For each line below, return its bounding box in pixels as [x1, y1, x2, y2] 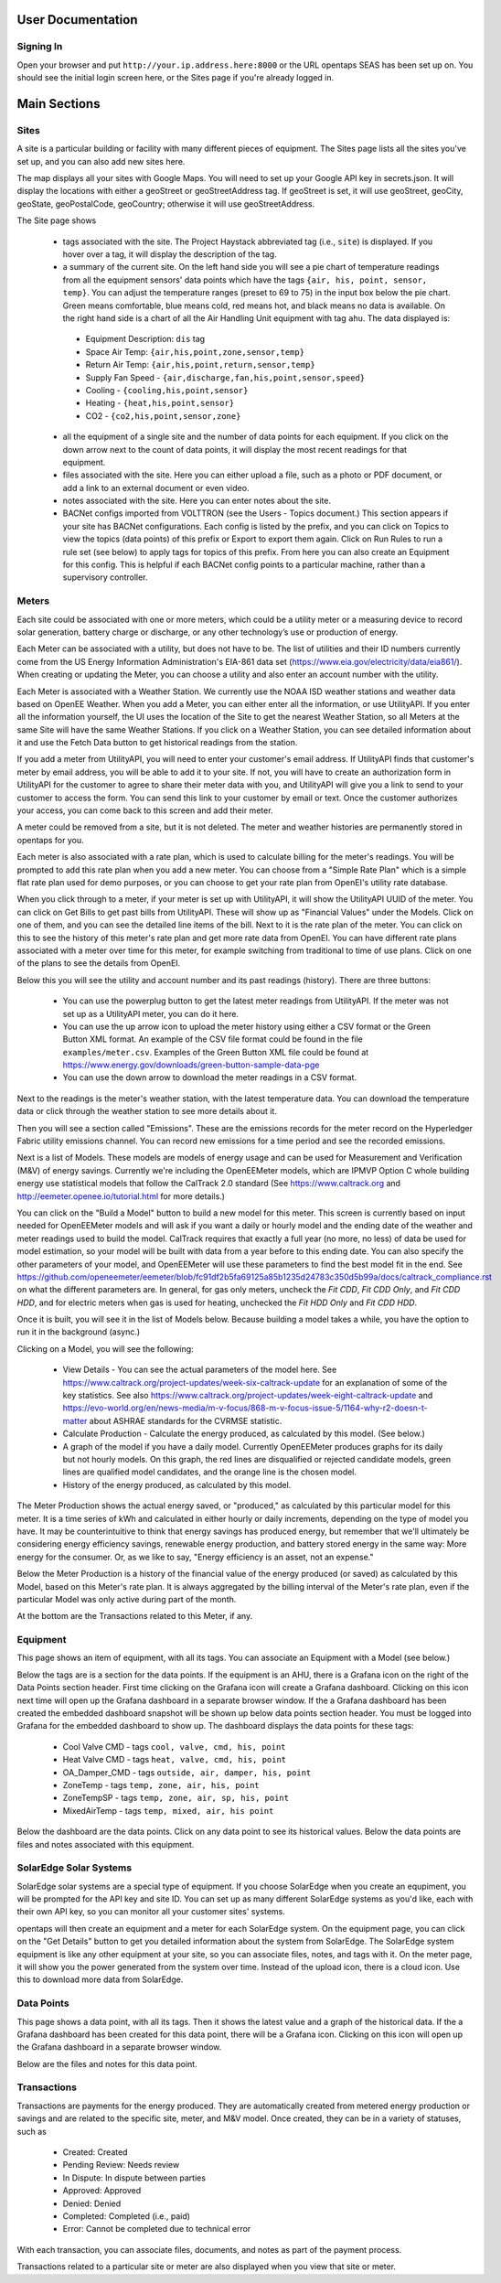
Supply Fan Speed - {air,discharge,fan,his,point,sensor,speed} [85, 371, 366, 383]
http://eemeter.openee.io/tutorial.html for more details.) [16, 1190, 226, 1202]
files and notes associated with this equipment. [16, 1838, 195, 1849]
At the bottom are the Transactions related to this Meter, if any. [16, 1611, 253, 1622]
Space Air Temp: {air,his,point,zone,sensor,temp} [85, 346, 305, 357]
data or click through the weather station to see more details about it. [16, 1106, 278, 1117]
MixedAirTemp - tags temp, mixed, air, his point [62, 1805, 274, 1816]
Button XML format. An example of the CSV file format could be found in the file [62, 1034, 363, 1045]
